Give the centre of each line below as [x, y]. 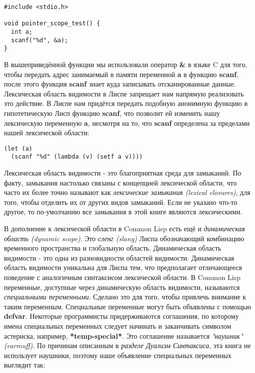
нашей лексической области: [47, 133]
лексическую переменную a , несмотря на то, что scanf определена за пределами [127, 123]
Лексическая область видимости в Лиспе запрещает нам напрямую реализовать [124, 93]
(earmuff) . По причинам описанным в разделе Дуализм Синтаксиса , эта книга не [127, 345]
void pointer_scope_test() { [52, 24]
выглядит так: [25, 365]
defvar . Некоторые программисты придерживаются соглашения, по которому [122, 316]
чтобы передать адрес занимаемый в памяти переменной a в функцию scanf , [121, 74]
